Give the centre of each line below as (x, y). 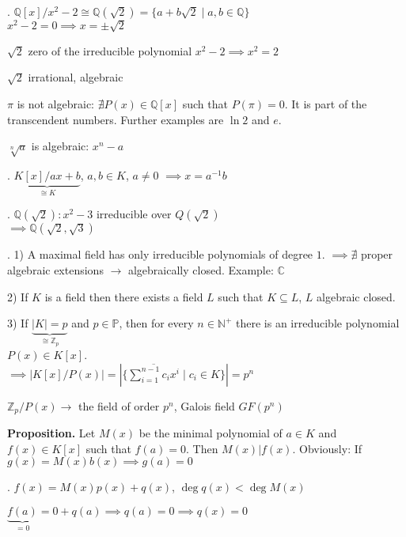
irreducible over (134, 214)
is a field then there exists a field (124, 296)
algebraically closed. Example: (201, 270)
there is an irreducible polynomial (318, 323)
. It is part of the (326, 104)
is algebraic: (60, 146)
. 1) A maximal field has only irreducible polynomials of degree (160, 254)
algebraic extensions (55, 270)
